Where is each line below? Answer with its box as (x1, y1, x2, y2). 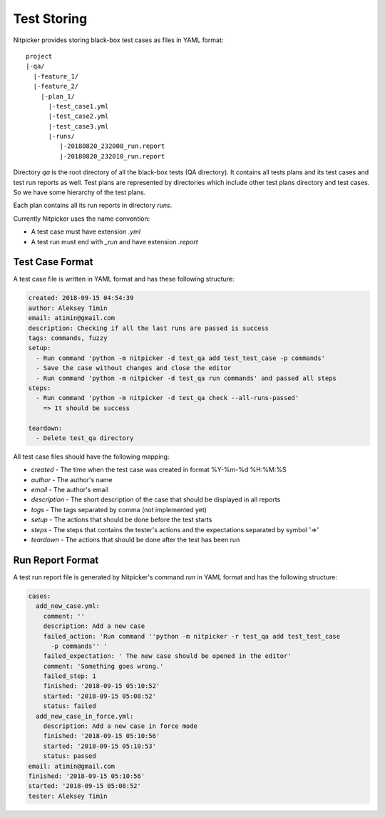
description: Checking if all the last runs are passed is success (28, 324, 269, 332)
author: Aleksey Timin (28, 304, 108, 312)
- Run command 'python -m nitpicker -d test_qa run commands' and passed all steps (36, 374, 337, 382)
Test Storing (13, 11, 88, 26)
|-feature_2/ (33, 82, 79, 91)
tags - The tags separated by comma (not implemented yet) (31, 505, 207, 514)
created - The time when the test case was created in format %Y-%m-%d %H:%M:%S (31, 465, 287, 474)
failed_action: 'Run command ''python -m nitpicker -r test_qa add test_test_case (43, 632, 341, 640)
